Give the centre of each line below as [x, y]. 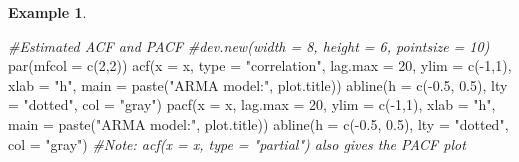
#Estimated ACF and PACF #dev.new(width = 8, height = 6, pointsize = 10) [249, 45]
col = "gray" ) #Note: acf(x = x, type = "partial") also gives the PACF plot [237, 143]
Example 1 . [47, 12]
